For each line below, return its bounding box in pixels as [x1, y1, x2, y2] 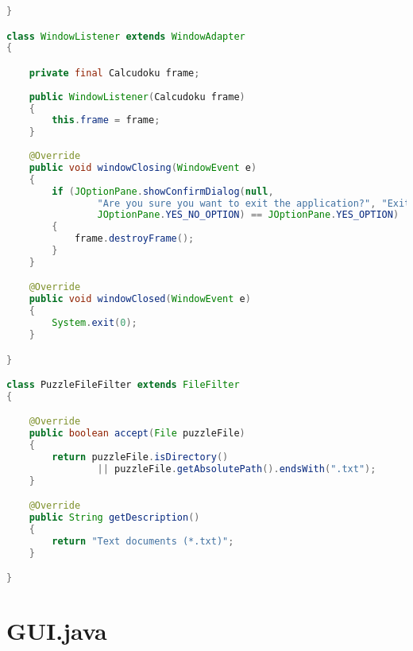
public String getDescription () [29, 512, 200, 524]
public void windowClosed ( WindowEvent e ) [29, 293, 251, 305]
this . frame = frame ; [52, 114, 160, 126]
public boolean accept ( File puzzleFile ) [29, 428, 245, 440]
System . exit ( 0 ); [52, 317, 137, 329]
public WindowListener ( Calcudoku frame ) [29, 91, 245, 103]
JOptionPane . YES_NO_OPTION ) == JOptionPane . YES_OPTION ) [97, 209, 399, 221]
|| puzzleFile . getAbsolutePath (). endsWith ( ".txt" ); [97, 463, 376, 475]
